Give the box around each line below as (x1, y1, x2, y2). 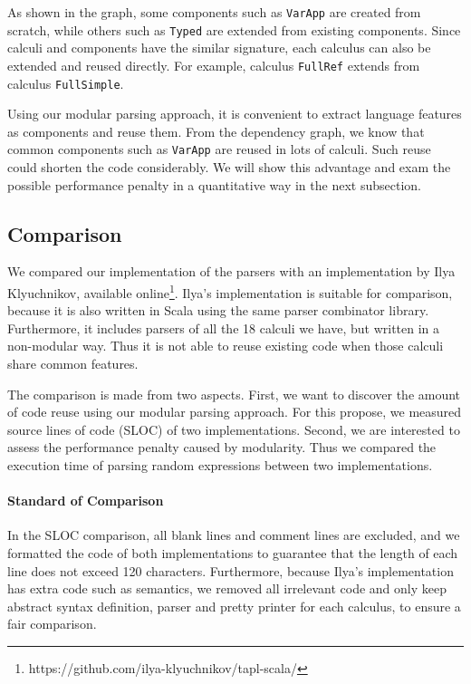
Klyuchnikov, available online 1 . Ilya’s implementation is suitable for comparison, (7, 281, 453, 302)
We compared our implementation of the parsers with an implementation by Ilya (7, 262, 456, 281)
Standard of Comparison (7, 491, 164, 510)
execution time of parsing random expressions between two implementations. (7, 456, 433, 475)
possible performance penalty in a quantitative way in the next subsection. (7, 175, 421, 194)
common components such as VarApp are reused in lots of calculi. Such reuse (7, 140, 431, 159)
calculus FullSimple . (7, 73, 124, 92)
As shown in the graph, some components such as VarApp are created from (7, 3, 421, 21)
